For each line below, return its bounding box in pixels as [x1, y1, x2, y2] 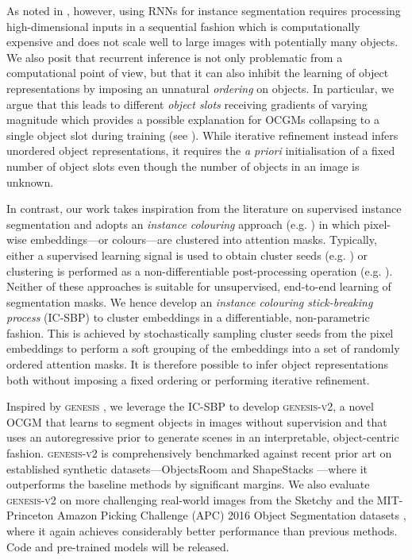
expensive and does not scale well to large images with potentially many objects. [6, 33, 399, 50]
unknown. [6, 173, 54, 190]
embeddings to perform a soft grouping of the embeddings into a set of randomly [6, 340, 400, 357]
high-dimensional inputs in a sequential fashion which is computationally [6, 17, 360, 34]
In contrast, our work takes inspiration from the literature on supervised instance [6, 200, 402, 217]
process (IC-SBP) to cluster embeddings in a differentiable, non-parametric [6, 309, 370, 326]
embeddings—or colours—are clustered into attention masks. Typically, [30, 231, 377, 248]
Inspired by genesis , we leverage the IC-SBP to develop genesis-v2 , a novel [6, 398, 374, 415]
